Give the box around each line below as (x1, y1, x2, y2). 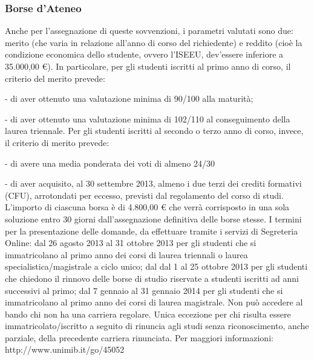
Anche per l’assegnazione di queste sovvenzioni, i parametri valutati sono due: (5, 24, 293, 37)
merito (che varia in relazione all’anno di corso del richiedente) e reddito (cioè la (5, 36, 303, 48)
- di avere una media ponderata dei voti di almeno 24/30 (5, 156, 215, 169)
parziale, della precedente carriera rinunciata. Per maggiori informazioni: (5, 331, 273, 344)
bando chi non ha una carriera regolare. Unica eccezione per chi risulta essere (5, 307, 291, 320)
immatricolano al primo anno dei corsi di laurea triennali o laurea (5, 248, 248, 261)
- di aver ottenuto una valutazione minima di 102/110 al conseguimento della (5, 112, 290, 125)
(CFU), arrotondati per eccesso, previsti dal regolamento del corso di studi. (5, 188, 284, 201)
